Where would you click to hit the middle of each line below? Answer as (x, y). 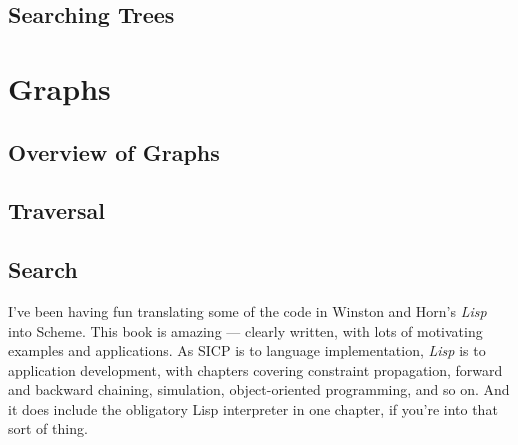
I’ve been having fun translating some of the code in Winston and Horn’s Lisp (247, 310)
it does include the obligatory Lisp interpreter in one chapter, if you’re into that (253, 408)
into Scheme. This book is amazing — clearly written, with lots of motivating (245, 330)
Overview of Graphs (114, 151)
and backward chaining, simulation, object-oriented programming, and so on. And (259, 389)
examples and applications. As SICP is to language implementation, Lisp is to (247, 350)
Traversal (56, 210)
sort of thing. (48, 428)
